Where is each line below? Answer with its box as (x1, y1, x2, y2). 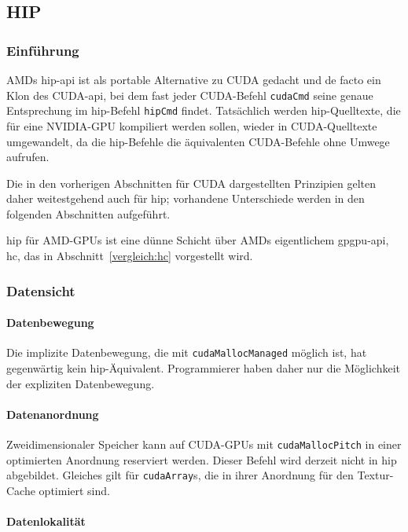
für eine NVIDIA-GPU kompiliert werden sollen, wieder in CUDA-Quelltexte (6, 117, 377, 134)
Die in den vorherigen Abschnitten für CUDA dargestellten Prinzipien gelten (6, 174, 376, 191)
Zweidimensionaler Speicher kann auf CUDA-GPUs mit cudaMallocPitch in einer (6, 435, 402, 452)
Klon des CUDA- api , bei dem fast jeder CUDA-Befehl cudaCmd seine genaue (6, 86, 373, 103)
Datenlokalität (6, 513, 86, 530)
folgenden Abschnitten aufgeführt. (6, 205, 171, 222)
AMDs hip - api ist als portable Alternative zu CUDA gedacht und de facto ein (6, 72, 381, 87)
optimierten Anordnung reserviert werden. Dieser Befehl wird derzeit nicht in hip (6, 451, 397, 468)
